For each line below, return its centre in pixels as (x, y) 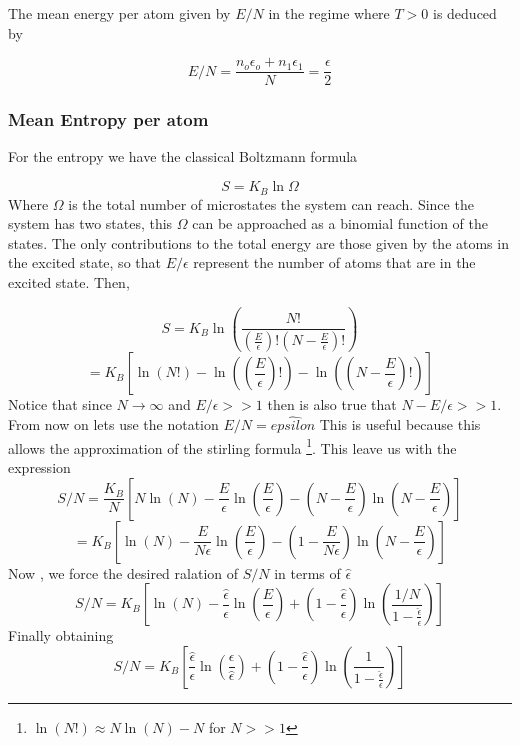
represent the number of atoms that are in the (334, 262)
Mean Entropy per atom (108, 119)
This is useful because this (400, 424)
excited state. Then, (69, 281)
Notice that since (60, 404)
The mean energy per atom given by (119, 13)
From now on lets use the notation (113, 424)
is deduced (464, 13)
